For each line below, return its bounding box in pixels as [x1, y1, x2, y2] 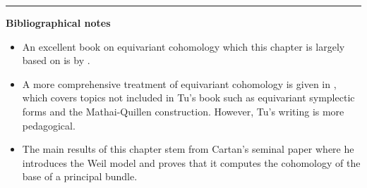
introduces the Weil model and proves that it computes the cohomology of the [22, 155, 361, 170]
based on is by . [22, 53, 90, 68]
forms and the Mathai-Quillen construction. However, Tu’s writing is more [22, 104, 344, 118]
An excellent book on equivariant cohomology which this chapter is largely [22, 39, 345, 54]
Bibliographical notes [6, 15, 111, 30]
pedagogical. [22, 118, 76, 132]
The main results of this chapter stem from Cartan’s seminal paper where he [22, 142, 354, 156]
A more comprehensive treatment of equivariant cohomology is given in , [22, 76, 337, 91]
